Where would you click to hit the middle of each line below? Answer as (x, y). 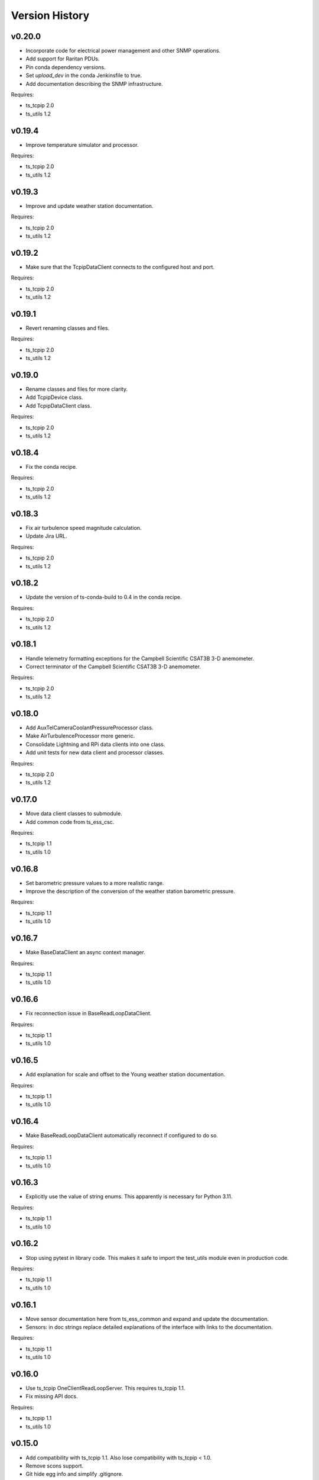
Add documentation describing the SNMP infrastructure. (95, 83)
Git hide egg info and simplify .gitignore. (74, 1474)
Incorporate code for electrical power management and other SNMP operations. (123, 51)
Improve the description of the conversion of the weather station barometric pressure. (131, 892)
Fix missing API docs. (52, 1397)
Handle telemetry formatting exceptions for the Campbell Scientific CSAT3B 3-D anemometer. (140, 658)
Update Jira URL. (46, 536)
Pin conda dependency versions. (66, 67)
